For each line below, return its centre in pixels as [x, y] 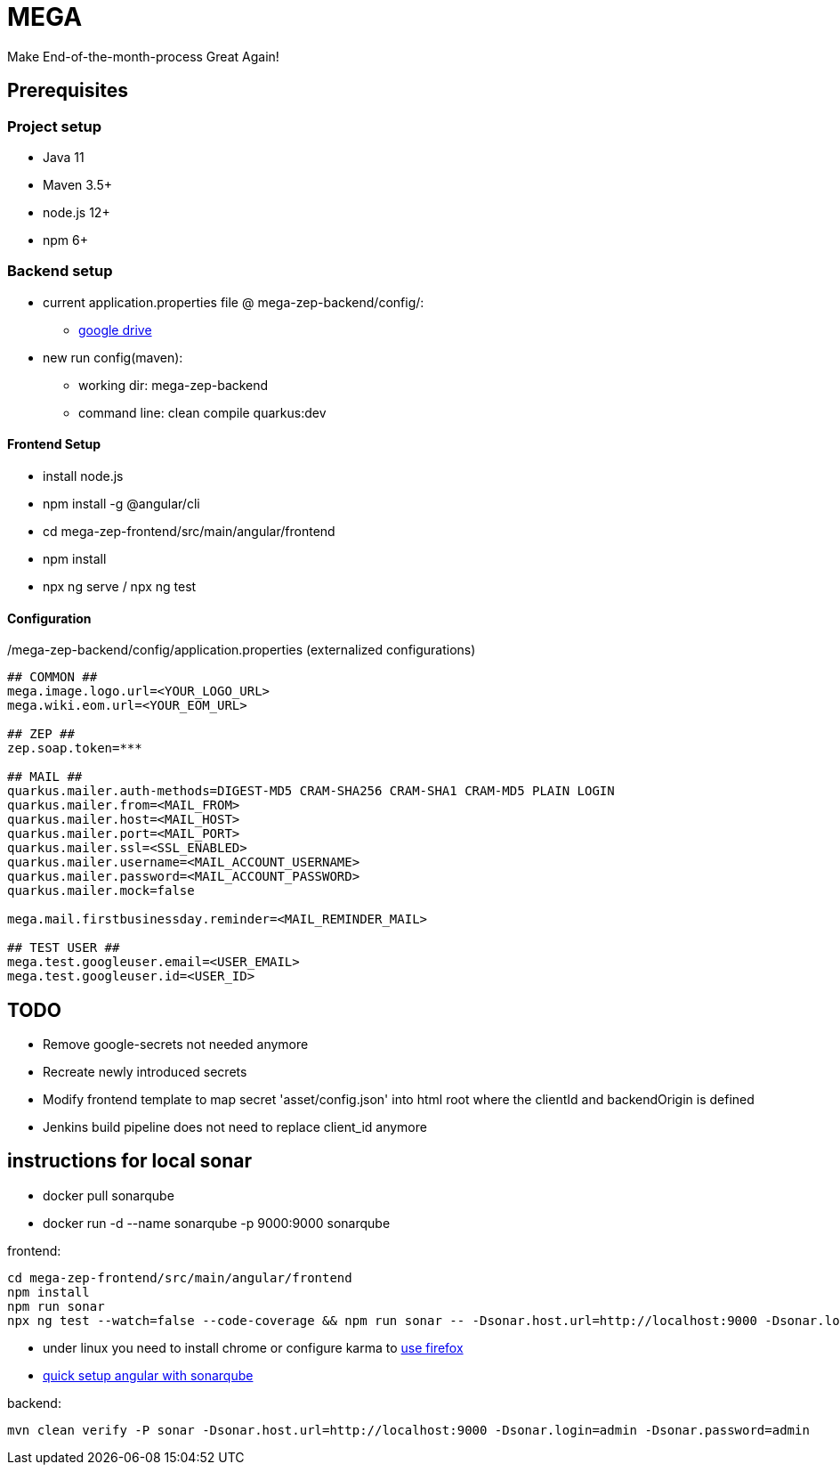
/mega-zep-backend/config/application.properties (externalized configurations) [242, 650]
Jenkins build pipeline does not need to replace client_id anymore [235, 1127]
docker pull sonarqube [109, 1195]
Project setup [54, 126]
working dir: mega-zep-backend [174, 385]
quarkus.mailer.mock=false [101, 891]
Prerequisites [68, 91]
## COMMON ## [52, 677]
